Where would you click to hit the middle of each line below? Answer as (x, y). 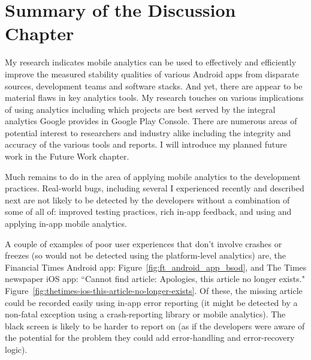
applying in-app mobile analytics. (66, 223)
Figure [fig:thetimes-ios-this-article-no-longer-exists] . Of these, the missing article (154, 290)
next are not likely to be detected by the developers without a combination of (147, 199)
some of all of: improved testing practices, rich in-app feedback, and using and (148, 211)
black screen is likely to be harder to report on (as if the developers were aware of (155, 325)
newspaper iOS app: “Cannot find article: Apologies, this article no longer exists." (155, 279)
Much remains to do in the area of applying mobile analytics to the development (153, 176)
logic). (16, 349)
